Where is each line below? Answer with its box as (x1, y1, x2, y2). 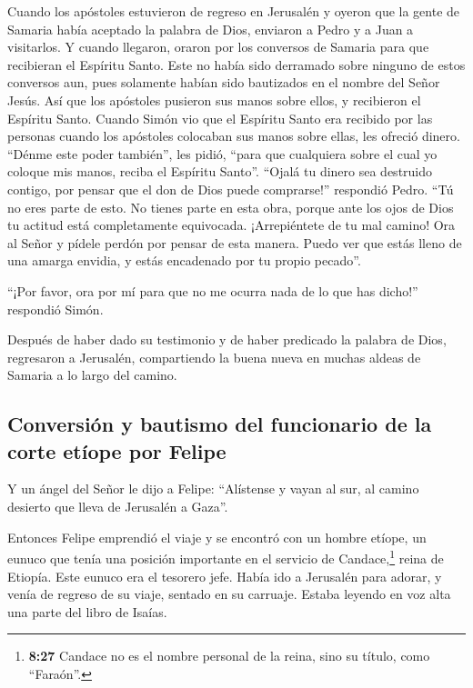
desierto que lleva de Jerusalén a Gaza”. (7, 497, 228, 516)
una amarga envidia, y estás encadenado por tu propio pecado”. (7, 251, 361, 270)
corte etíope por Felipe (7, 436, 226, 464)
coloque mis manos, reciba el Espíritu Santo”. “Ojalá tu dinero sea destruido (7, 162, 433, 181)
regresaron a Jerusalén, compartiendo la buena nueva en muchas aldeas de (7, 347, 421, 366)
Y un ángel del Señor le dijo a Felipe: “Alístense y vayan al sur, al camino (7, 479, 419, 498)
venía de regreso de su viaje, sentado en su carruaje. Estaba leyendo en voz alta (7, 584, 451, 603)
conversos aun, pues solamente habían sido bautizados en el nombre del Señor (7, 73, 440, 92)
